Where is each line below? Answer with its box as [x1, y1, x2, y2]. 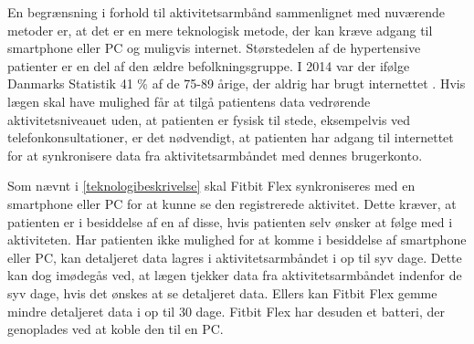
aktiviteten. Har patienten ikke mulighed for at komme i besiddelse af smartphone [7, 230, 467, 249]
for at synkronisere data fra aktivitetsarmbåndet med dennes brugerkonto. [7, 145, 423, 164]
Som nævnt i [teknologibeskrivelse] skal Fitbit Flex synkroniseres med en [7, 176, 416, 195]
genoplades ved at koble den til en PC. [7, 319, 224, 339]
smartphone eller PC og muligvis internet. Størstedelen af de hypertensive [7, 38, 421, 57]
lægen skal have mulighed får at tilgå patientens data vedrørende [7, 91, 371, 110]
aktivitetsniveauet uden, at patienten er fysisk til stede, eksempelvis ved [7, 109, 411, 129]
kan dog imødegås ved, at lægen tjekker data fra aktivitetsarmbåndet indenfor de [7, 266, 462, 285]
